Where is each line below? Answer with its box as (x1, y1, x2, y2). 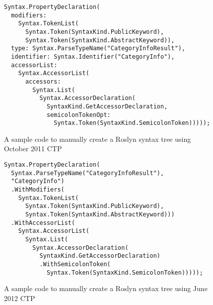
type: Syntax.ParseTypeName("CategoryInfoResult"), (11, 45, 186, 52)
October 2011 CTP (4, 143, 62, 154)
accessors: (25, 78, 61, 85)
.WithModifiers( (11, 186, 65, 193)
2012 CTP (4, 293, 35, 303)
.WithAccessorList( (11, 219, 75, 226)
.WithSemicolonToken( (39, 260, 111, 268)
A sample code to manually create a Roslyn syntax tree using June (4, 283, 208, 294)
